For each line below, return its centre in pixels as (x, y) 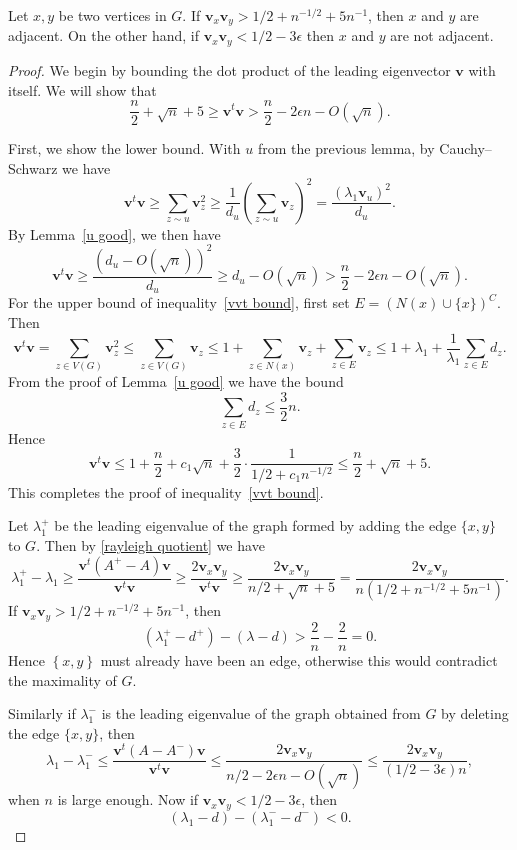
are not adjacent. (442, 35)
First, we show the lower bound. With (124, 148)
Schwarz (33, 167)
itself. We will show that (82, 89)
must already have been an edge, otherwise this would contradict (299, 659)
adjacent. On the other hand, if (104, 35)
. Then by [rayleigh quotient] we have (150, 544)
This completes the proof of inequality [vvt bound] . (166, 491)
